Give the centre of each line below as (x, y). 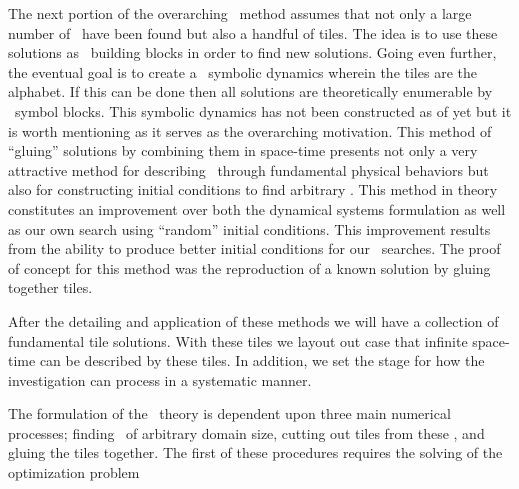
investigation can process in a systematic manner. (160, 379)
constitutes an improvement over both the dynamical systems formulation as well (257, 208)
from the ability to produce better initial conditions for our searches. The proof (254, 248)
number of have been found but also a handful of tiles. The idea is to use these (253, 32)
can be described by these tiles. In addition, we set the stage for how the (262, 360)
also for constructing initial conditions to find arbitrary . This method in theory (253, 189)
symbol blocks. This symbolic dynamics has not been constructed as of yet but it (263, 110)
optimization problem (74, 472)
